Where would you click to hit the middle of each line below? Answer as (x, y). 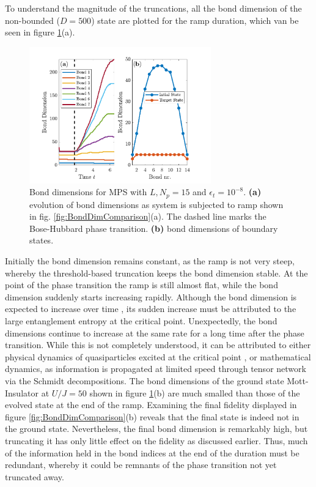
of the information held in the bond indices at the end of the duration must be (152, 452)
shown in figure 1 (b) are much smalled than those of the (195, 392)
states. (42, 240)
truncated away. (35, 476)
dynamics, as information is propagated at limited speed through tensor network (156, 369)
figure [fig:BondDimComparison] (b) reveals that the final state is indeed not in (152, 416)
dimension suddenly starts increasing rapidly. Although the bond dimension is (151, 296)
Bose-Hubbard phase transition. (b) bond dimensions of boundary (154, 228)
